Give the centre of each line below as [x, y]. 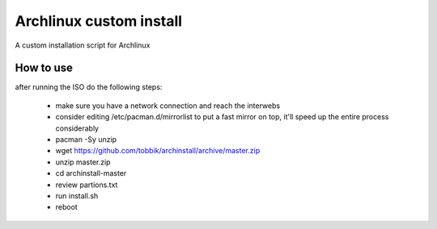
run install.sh [77, 196]
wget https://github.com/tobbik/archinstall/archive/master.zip [158, 151]
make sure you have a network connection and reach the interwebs [168, 106]
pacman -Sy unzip [86, 139]
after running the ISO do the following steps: [89, 87]
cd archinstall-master [91, 173]
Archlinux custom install [98, 21]
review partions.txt [87, 185]
